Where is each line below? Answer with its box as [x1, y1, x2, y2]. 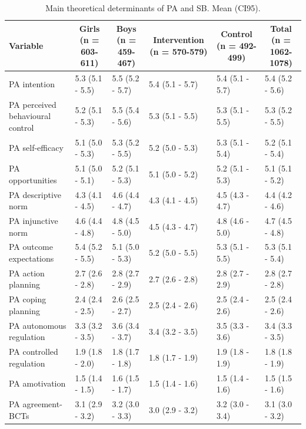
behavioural [9, 110, 51, 122]
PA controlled [9, 345, 58, 358]
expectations [9, 252, 54, 265]
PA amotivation [9, 377, 66, 390]
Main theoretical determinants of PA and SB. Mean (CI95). [45, 2, 261, 14]
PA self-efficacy [9, 141, 64, 154]
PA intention [9, 78, 55, 90]
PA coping [9, 293, 46, 305]
